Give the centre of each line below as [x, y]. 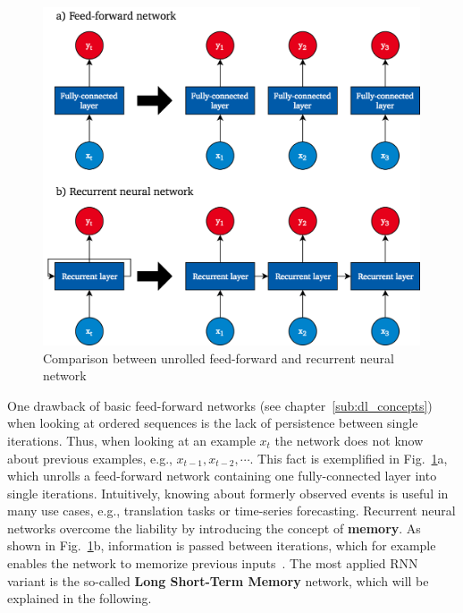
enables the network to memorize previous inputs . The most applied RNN [213, 563]
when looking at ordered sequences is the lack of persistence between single [213, 423]
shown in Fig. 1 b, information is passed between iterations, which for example [222, 545]
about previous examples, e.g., [90, 458]
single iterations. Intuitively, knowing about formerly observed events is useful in [228, 493]
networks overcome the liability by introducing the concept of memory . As [214, 528]
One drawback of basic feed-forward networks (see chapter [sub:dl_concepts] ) [220, 405]
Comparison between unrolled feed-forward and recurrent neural [219, 358]
